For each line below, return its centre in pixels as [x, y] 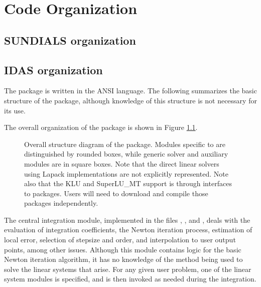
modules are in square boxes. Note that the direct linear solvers [122, 163]
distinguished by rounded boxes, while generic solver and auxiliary [126, 154]
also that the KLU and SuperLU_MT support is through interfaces [128, 183]
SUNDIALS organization [70, 40]
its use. [15, 110]
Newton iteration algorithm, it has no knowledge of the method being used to [123, 259]
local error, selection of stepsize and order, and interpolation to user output [120, 240]
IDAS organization [53, 69]
